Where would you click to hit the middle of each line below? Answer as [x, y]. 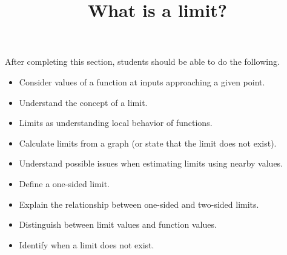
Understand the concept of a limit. [83, 102]
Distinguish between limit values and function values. [118, 224]
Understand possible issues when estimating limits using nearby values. [151, 163]
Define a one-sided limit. [64, 183]
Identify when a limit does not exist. [87, 244]
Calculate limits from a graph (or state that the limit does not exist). [148, 143]
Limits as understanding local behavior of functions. [116, 123]
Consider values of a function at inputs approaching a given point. [142, 81]
